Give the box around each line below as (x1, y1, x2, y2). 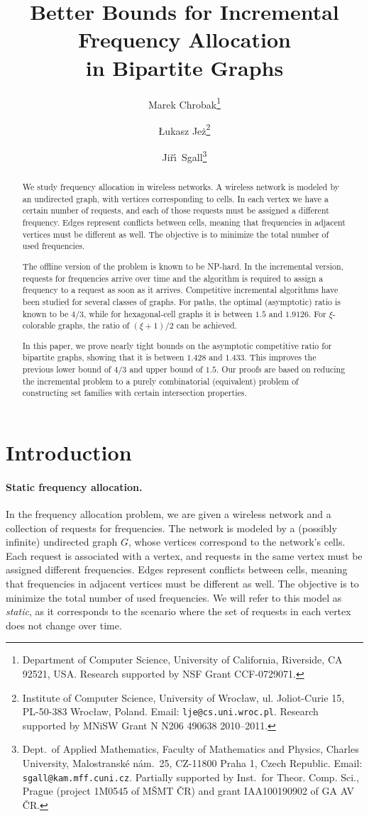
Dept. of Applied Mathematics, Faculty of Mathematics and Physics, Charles (22, 741, 359, 756)
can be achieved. (176, 319, 237, 331)
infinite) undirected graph (6, 534, 118, 549)
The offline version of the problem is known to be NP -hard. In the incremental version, (22, 260, 343, 272)
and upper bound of (129, 363, 203, 375)
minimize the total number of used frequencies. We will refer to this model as (6, 590, 342, 605)
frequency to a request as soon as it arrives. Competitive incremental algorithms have (22, 284, 338, 296)
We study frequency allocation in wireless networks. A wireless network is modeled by (22, 181, 339, 193)
